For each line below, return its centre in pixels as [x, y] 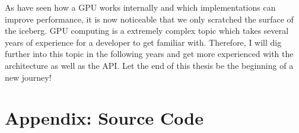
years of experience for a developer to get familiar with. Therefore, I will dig [143, 42]
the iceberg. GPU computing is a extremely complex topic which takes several [147, 31]
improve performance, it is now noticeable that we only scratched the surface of [149, 19]
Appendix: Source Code [104, 118]
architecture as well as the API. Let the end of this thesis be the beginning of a [149, 65]
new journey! [28, 77]
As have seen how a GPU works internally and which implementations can [140, 7]
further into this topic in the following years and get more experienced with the [149, 54]
